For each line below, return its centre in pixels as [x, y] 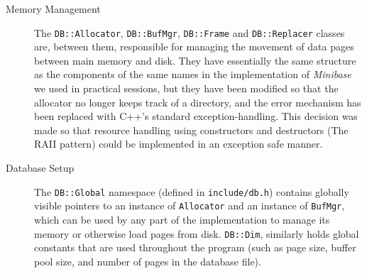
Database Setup [40, 168]
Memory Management [53, 9]
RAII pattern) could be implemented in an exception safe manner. [179, 144]
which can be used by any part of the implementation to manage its [182, 219]
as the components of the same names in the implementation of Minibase [193, 74]
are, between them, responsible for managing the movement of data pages [194, 46]
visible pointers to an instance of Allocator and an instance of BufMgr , [190, 205]
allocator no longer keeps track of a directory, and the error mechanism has [198, 102]
